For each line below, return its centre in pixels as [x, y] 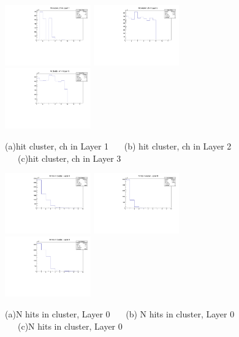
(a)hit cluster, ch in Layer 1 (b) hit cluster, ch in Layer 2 [118, 146]
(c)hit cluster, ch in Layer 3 [69, 158]
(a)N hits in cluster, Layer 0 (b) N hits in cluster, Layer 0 [120, 314]
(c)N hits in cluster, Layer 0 [70, 326]
